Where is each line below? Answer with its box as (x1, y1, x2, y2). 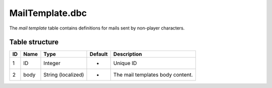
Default (90, 50, 108, 57)
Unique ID (113, 60, 137, 67)
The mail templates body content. (113, 71, 193, 78)
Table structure (9, 38, 59, 46)
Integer (43, 60, 60, 67)
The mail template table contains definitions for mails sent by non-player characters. (9, 25, 185, 31)
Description (113, 50, 142, 57)
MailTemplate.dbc (9, 7, 87, 18)
